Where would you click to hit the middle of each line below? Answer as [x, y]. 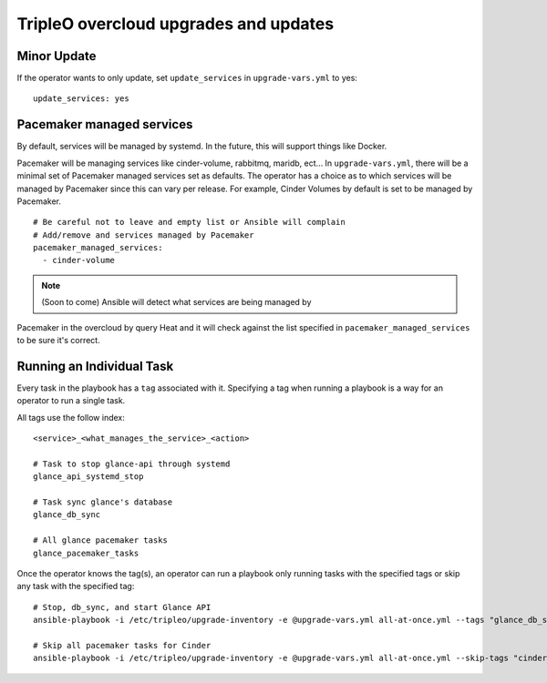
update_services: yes [81, 99]
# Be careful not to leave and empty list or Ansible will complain [189, 222]
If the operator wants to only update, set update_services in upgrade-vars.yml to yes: [187, 78]
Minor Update [57, 56]
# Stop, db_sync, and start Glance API [122, 607]
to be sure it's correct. [58, 341]
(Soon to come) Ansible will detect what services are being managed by [176, 302]
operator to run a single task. [71, 401]
